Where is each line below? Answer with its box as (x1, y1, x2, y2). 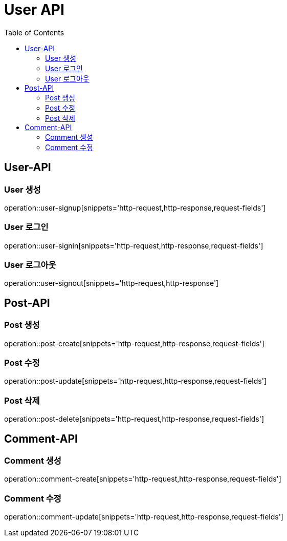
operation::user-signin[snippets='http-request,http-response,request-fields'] (4, 241, 263, 250)
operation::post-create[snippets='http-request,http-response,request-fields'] (4, 339, 264, 348)
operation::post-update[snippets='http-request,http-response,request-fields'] (4, 377, 267, 386)
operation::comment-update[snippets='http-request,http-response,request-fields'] (4, 512, 283, 522)
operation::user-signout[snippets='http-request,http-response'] (4, 279, 219, 288)
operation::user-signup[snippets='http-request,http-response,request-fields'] (4, 203, 266, 212)
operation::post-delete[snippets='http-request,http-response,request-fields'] (4, 414, 264, 424)
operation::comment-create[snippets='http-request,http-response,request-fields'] (4, 474, 281, 484)
